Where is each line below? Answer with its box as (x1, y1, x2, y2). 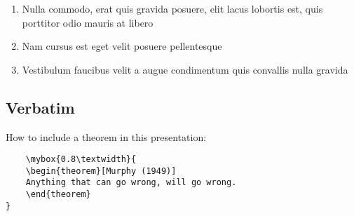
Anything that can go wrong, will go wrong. (25, 177, 237, 188)
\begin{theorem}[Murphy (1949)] (25, 166, 177, 176)
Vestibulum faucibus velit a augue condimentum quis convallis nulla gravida (22, 62, 348, 76)
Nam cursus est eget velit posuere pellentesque (22, 39, 222, 53)
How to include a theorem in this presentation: (6, 129, 207, 144)
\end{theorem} (25, 189, 91, 200)
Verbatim (6, 96, 75, 118)
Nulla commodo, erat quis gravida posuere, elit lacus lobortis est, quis (22, 1, 323, 15)
